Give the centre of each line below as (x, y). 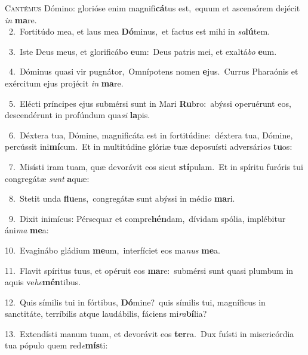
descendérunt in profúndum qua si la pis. (78, 115)
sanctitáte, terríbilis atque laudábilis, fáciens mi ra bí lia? (106, 314)
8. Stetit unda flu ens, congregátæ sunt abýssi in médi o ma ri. (122, 198)
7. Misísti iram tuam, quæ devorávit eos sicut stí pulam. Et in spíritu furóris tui (156, 166)
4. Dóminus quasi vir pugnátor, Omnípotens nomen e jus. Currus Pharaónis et (153, 71)
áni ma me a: (27, 230)
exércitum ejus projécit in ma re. (64, 83)
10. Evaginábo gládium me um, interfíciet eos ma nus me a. (113, 250)
